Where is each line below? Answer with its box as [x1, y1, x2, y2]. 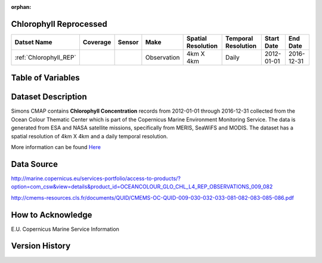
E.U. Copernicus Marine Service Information [11, 225, 119, 233]
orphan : [11, 4, 32, 10]
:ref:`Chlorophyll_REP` [14, 53, 77, 61]
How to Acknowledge [11, 209, 92, 220]
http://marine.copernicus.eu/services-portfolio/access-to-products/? [11, 175, 181, 182]
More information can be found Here [11, 144, 101, 150]
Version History [11, 241, 71, 251]
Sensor [117, 38, 139, 46]
